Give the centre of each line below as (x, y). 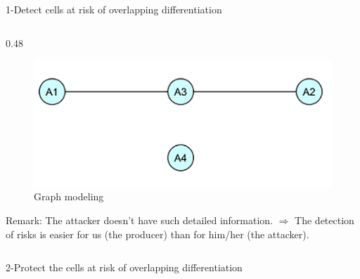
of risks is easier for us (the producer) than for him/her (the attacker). (157, 234)
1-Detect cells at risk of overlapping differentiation (114, 9)
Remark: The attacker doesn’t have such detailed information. (140, 220)
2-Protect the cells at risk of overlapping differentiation (124, 267)
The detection (324, 220)
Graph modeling (69, 196)
